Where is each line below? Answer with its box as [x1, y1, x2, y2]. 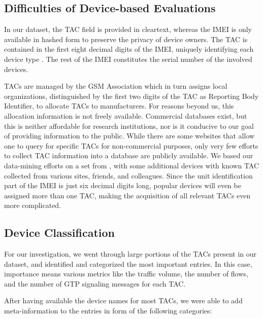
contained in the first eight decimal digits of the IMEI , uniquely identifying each [4, 44, 254, 54]
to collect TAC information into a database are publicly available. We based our [4, 150, 253, 161]
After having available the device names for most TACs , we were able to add [4, 295, 243, 306]
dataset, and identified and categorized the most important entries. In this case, [4, 258, 252, 269]
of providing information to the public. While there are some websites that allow [4, 130, 255, 141]
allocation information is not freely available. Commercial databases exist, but [4, 110, 247, 121]
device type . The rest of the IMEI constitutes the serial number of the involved [4, 53, 252, 64]
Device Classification [4, 225, 115, 240]
